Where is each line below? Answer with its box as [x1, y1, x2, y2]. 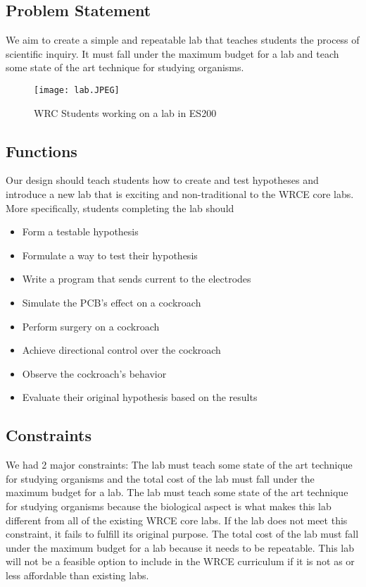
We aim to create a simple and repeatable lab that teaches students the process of [6, 32, 360, 47]
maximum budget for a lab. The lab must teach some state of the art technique [6, 485, 348, 500]
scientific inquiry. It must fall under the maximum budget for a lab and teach [6, 46, 339, 61]
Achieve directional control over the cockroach [22, 342, 221, 357]
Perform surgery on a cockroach [22, 319, 160, 333]
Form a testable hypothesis [22, 224, 139, 239]
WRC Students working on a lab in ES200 [34, 105, 217, 120]
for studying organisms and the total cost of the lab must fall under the [6, 471, 315, 486]
